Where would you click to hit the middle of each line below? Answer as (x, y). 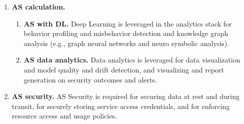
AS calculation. (38, 6)
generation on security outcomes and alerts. (90, 79)
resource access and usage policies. (64, 116)
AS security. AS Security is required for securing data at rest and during (126, 96)
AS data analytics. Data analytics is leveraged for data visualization (132, 60)
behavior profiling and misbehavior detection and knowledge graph (126, 33)
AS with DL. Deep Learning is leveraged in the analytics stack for (128, 23)
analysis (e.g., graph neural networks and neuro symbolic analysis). (126, 43)
